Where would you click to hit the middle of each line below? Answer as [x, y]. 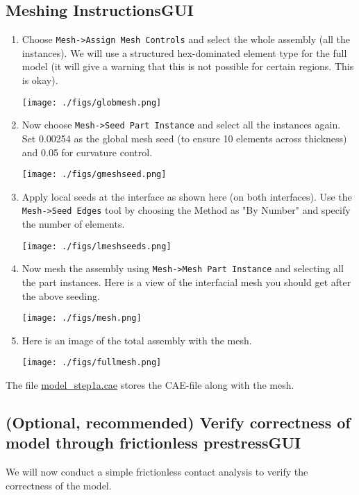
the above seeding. [61, 295]
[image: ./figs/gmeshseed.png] [94, 175]
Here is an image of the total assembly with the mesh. [137, 340]
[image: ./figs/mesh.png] [82, 318]
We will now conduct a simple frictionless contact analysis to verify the [157, 472]
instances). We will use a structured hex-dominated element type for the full [184, 52]
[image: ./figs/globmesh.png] [92, 102]
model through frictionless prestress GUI [153, 443]
